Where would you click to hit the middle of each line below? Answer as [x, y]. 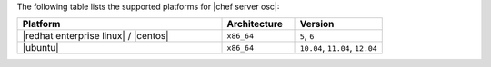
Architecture [255, 24]
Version [317, 24]
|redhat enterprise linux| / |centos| [95, 36]
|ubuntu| [40, 48]
